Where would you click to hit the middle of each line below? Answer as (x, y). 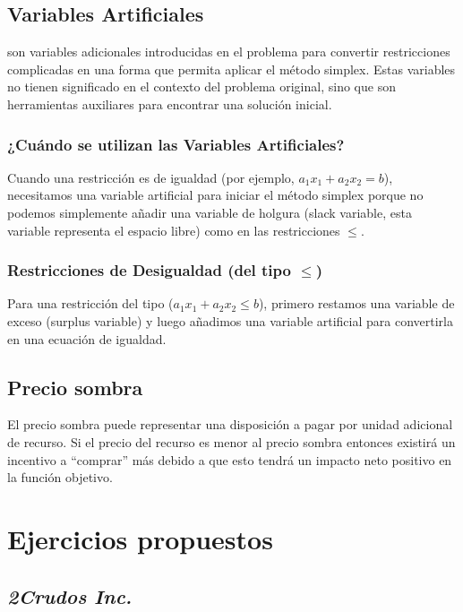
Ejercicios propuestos (140, 538)
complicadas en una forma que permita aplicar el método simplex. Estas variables (231, 69)
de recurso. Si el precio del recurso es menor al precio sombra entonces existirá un (231, 441)
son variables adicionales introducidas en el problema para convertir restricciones (229, 52)
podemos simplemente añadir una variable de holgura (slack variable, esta (210, 212)
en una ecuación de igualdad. (87, 338)
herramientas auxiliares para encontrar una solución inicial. (170, 103)
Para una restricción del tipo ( (90, 303)
